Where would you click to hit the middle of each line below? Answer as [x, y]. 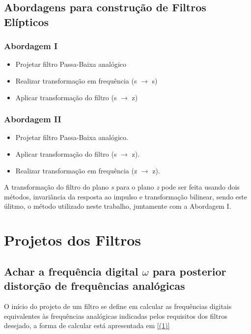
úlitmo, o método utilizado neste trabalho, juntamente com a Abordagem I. [118, 206]
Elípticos [27, 21]
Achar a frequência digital [71, 271]
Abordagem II [33, 119]
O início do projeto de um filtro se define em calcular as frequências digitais [118, 306]
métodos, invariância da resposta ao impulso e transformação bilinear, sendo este [125, 196]
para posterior [189, 271]
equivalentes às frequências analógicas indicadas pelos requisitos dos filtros [116, 316]
